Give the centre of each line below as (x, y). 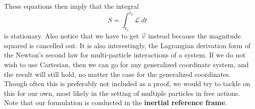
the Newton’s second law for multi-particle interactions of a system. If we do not (125, 55)
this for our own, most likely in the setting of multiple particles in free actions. (122, 93)
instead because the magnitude (195, 36)
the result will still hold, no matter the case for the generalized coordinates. (117, 74)
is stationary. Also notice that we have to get (72, 36)
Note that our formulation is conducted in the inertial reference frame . (116, 102)
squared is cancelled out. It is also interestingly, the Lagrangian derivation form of (127, 45)
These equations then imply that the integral (72, 6)
